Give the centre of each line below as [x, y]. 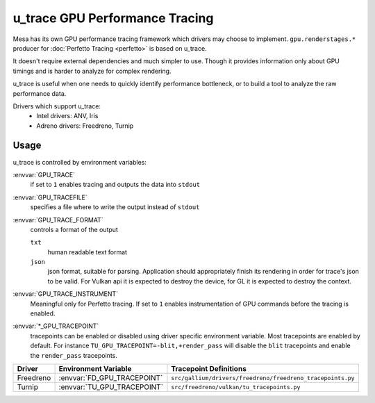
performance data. [40, 93]
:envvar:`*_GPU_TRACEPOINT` [56, 326]
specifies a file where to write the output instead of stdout [115, 207]
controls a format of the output [74, 229]
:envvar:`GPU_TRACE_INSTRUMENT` [65, 294]
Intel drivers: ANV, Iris [67, 116]
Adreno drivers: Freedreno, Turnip [85, 126]
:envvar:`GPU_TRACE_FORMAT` [58, 220]
